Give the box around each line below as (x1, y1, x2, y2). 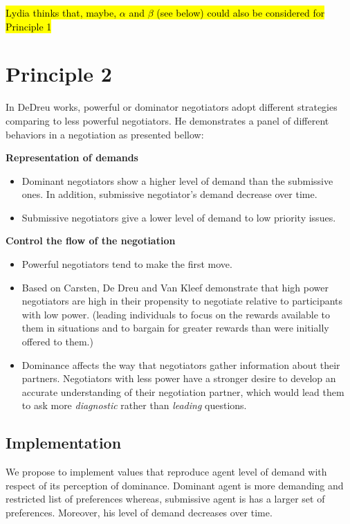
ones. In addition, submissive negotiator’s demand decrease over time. (21, 187, 317, 201)
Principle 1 (6, 19, 52, 33)
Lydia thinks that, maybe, (6, 6, 117, 19)
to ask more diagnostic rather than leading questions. (21, 398, 247, 413)
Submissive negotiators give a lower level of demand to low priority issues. (21, 210, 336, 224)
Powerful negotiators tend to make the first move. (21, 257, 232, 271)
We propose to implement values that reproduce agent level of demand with (6, 464, 327, 479)
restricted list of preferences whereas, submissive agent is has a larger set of (6, 491, 325, 506)
